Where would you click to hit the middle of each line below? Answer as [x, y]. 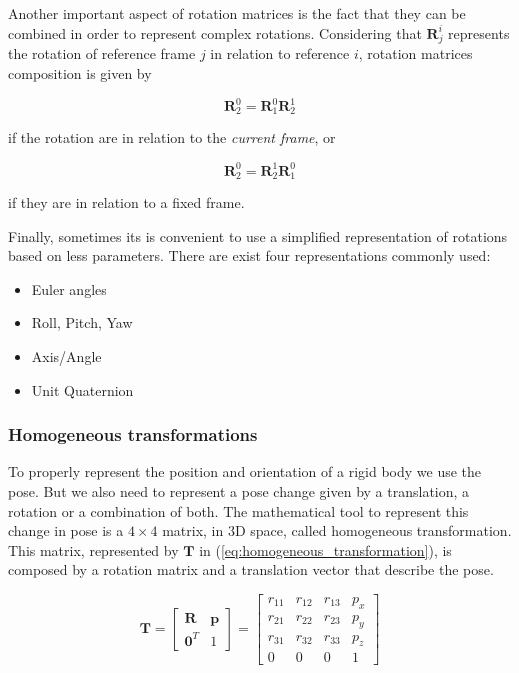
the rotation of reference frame [102, 53]
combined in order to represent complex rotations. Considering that [215, 32]
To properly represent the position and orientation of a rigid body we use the [245, 471]
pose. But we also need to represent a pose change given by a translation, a [239, 490]
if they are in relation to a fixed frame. [126, 202]
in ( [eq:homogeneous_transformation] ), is [325, 549]
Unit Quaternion [82, 389]
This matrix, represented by [93, 549]
